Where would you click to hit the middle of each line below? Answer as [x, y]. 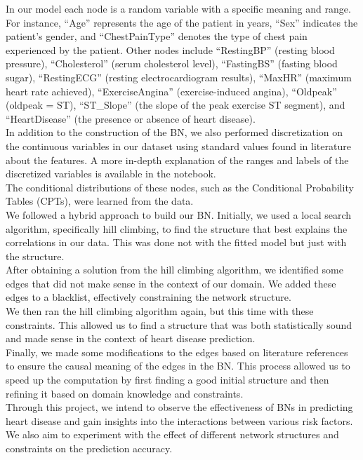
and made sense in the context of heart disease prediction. [131, 338]
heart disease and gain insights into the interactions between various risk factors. [179, 420]
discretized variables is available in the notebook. [111, 174]
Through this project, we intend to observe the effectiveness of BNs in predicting [179, 407]
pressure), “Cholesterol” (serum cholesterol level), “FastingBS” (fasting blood [172, 63]
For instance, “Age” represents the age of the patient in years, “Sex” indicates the [182, 22]
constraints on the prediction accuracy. [89, 448]
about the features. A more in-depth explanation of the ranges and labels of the [177, 160]
